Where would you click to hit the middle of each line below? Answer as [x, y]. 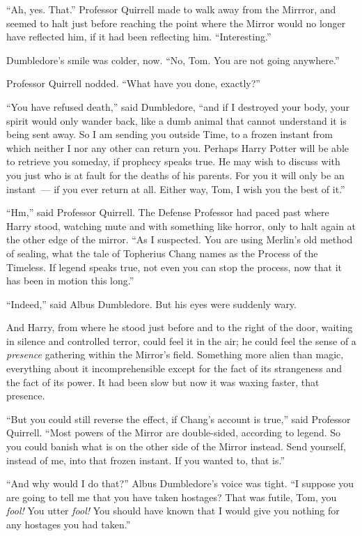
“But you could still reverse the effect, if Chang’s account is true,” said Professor [179, 419]
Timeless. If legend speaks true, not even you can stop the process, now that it [174, 267]
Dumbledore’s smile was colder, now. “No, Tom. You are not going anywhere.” [173, 60]
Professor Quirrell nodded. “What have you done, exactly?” [133, 83]
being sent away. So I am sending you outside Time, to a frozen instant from [170, 134]
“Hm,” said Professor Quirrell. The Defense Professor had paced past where [168, 212]
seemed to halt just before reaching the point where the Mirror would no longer [176, 23]
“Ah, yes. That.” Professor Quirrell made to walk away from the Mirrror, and [171, 9]
